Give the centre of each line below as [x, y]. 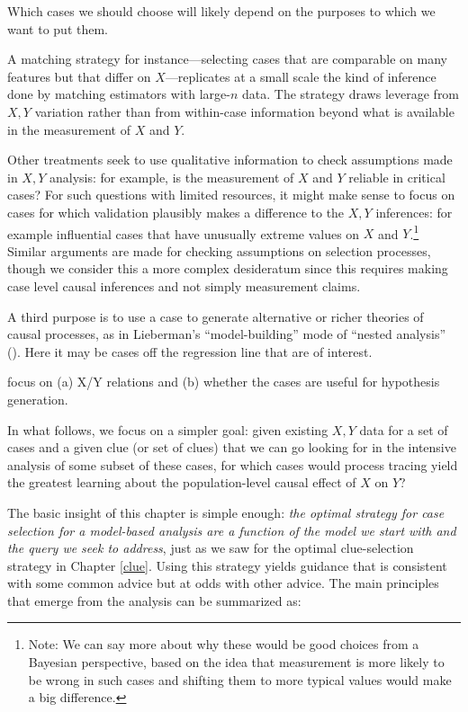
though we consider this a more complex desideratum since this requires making [228, 268]
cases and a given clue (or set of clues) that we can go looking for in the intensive [232, 447]
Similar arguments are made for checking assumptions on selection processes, [219, 250]
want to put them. [58, 28]
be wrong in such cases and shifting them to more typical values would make [240, 679]
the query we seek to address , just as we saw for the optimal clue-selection [211, 548]
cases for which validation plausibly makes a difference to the [176, 212]
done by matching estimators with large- [119, 94]
